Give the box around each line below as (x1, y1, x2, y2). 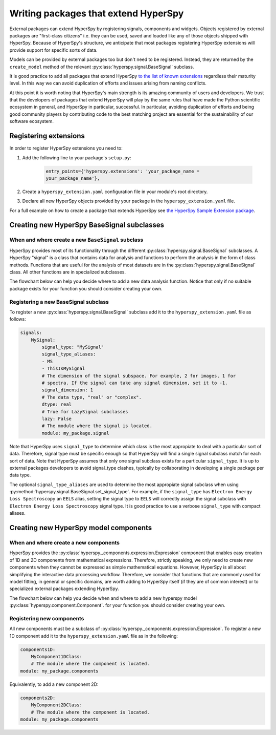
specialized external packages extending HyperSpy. (9, 585, 120, 592)
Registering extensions (9, 132, 85, 140)
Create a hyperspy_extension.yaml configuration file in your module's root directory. (22, 188, 208, 195)
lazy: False (41, 415, 72, 422)
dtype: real (41, 402, 72, 407)
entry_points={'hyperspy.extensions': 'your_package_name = (45, 168, 200, 174)
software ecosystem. (9, 118, 54, 124)
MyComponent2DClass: (31, 702, 83, 708)
